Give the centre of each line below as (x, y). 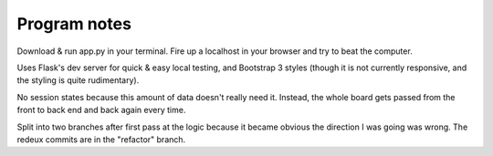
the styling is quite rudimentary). (78, 80)
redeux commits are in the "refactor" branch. (101, 139)
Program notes (74, 24)
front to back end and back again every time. (101, 110)
